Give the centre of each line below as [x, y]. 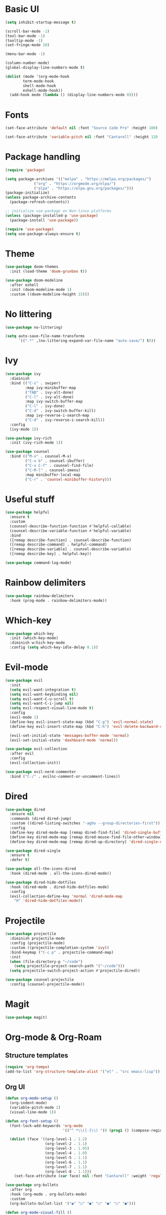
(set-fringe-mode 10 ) [27, 45]
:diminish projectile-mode [37, 939]
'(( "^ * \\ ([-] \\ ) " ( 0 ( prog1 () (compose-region [113, 1130]
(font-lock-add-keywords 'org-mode [46, 1126]
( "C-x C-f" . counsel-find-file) [59, 465]
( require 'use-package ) [30, 229]
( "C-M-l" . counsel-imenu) [53, 470]
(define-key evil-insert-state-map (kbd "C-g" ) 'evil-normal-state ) [82, 722]
